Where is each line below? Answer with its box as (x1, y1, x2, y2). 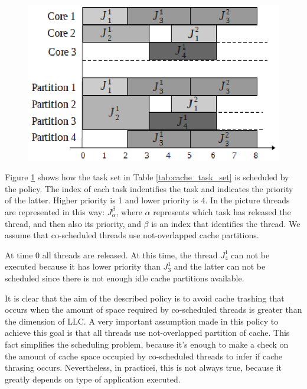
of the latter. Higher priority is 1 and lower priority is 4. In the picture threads (5, 194, 290, 206)
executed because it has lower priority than (5, 260, 161, 273)
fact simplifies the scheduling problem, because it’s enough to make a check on (5, 338, 289, 350)
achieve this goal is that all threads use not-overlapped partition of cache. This (5, 326, 290, 339)
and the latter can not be (174, 260, 266, 273)
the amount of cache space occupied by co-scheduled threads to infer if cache (5, 349, 283, 362)
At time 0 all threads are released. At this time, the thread (5, 248, 218, 261)
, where (116, 205, 142, 218)
